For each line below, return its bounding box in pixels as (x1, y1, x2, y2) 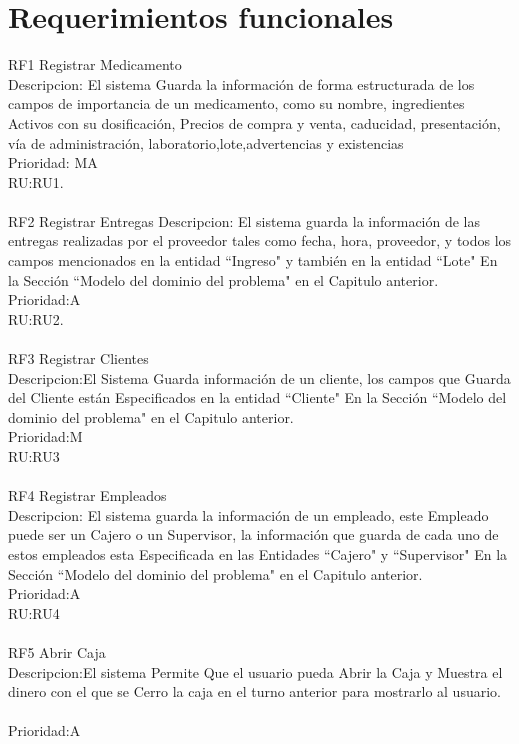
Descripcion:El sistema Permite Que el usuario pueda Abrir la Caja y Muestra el (8, 661, 503, 682)
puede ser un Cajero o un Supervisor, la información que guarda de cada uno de (8, 524, 499, 545)
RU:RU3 (8, 446, 60, 466)
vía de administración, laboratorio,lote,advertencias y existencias (8, 132, 404, 153)
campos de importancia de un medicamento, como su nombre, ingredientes (8, 93, 465, 114)
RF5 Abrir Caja (8, 641, 106, 662)
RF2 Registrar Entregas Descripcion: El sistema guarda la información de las (8, 210, 481, 231)
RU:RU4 (8, 602, 60, 623)
